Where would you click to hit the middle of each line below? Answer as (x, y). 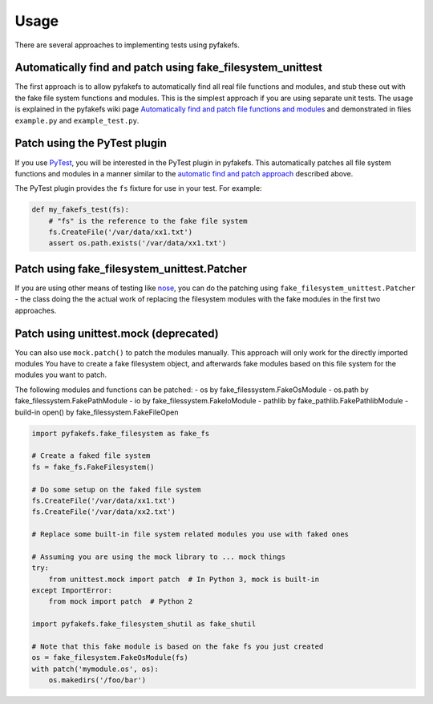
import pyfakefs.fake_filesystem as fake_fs (121, 433)
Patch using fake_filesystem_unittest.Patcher (131, 269)
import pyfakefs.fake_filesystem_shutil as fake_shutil (144, 624)
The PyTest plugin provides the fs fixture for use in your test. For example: (138, 188)
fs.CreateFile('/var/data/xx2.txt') (104, 512)
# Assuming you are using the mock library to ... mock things (159, 556)
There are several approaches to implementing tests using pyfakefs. (127, 45)
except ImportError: (72, 591)
